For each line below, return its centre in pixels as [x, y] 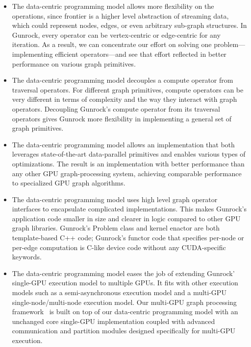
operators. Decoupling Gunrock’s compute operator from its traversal [116, 108]
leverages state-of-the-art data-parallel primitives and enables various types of [129, 154]
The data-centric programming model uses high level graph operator [115, 199]
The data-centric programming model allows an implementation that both [123, 144]
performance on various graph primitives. [74, 63]
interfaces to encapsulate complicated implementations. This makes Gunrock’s [129, 209]
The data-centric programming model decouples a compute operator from [123, 80]
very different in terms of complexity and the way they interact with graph [125, 99]
